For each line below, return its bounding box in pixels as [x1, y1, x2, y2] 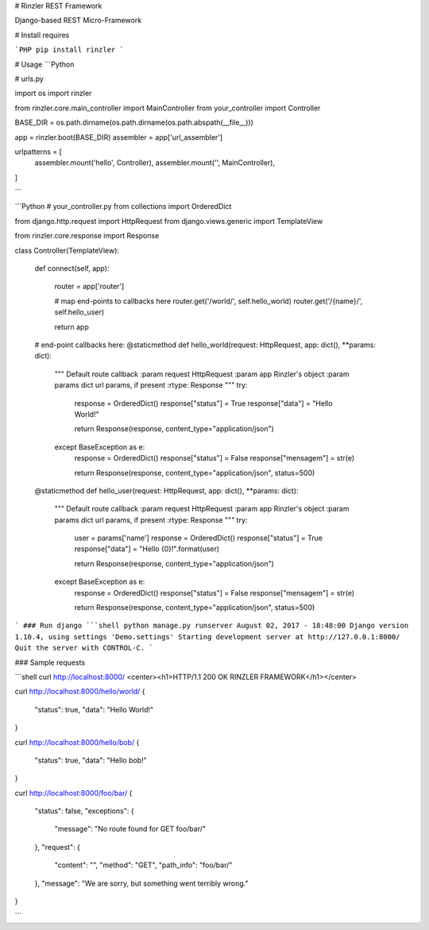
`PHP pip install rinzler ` [14, 45, 125, 55]
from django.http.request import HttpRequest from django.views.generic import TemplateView [14, 216, 323, 226]
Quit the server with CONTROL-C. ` [14, 643, 154, 653]
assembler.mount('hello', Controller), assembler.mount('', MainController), [34, 158, 276, 168]
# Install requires [14, 30, 70, 40]
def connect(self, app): [34, 264, 110, 273]
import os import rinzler [14, 88, 92, 98]
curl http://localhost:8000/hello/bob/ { [14, 737, 140, 747]
